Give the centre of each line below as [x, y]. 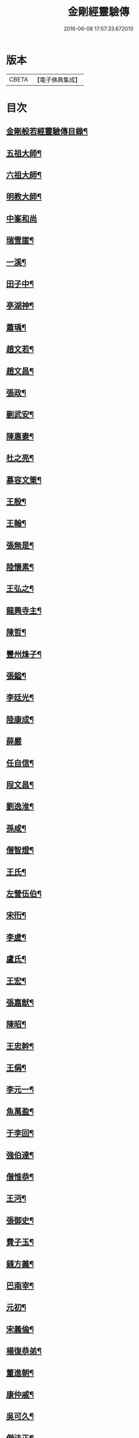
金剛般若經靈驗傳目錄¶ [47, 132]
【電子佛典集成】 [57, 80]
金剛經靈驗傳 [98, 12]
